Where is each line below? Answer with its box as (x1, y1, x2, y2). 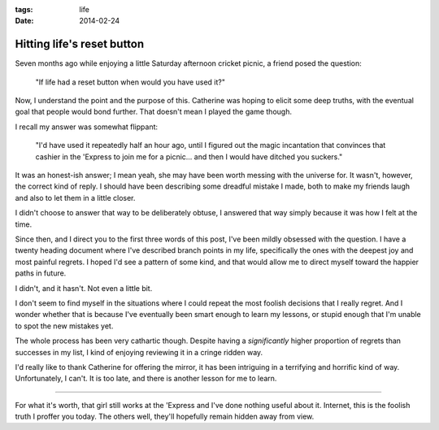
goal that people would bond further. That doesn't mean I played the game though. (15, 106, 293, 117)
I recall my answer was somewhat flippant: (15, 122, 159, 132)
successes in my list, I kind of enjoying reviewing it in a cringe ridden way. (15, 347, 263, 357)
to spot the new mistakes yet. (15, 321, 114, 331)
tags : (15, 5, 33, 14)
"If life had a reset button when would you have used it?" (35, 77, 225, 87)
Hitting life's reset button (15, 37, 145, 51)
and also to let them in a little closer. (15, 193, 136, 202)
